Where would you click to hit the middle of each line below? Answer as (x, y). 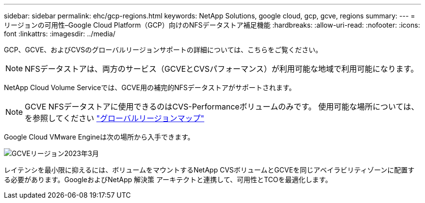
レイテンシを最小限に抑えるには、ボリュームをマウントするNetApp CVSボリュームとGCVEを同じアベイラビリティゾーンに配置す (209, 170)
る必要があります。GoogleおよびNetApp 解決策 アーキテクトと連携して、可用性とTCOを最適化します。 (168, 180)
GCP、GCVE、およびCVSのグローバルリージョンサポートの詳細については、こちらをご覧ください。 (163, 50)
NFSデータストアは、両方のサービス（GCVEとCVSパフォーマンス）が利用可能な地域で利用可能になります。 (222, 69)
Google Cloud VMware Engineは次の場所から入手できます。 (99, 137)
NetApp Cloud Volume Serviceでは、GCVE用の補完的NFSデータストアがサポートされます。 (150, 87)
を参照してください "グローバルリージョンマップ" (115, 118)
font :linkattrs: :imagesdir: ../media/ (60, 34)
